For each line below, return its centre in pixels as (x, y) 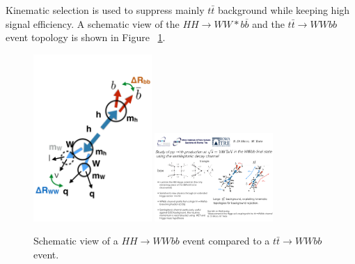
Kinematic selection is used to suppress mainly (105, 10)
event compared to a (226, 241)
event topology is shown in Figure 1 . (86, 37)
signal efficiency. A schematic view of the (93, 23)
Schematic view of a (76, 241)
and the (268, 23)
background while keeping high (284, 10)
